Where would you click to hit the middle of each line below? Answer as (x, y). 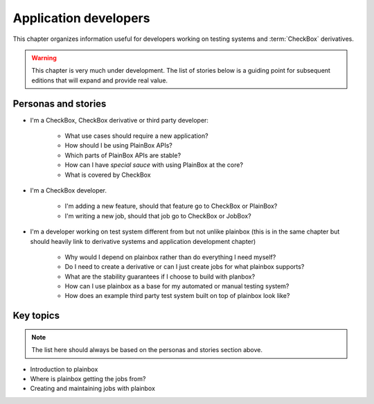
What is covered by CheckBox (108, 175)
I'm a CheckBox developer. (69, 190)
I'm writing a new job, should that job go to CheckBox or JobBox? (158, 216)
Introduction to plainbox (64, 369)
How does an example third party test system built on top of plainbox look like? (177, 296)
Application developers (81, 18)
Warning (44, 58)
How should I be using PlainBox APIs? (118, 146)
